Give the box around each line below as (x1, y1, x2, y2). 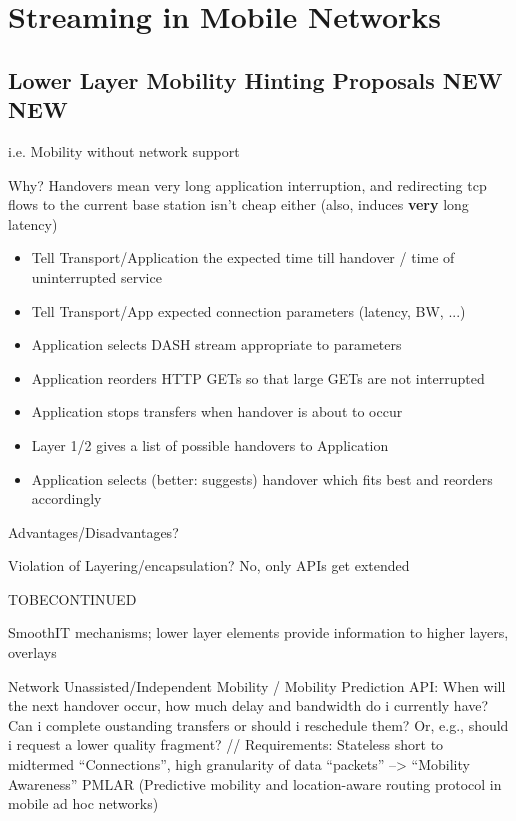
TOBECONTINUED (8, 588, 137, 609)
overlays (8, 642, 57, 663)
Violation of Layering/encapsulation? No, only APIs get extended (8, 555, 410, 576)
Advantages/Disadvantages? (8, 521, 179, 542)
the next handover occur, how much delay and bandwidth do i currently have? (8, 695, 489, 716)
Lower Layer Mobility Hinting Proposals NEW (8, 64, 503, 95)
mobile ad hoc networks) (8, 793, 159, 814)
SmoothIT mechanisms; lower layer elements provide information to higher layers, (8, 622, 509, 643)
